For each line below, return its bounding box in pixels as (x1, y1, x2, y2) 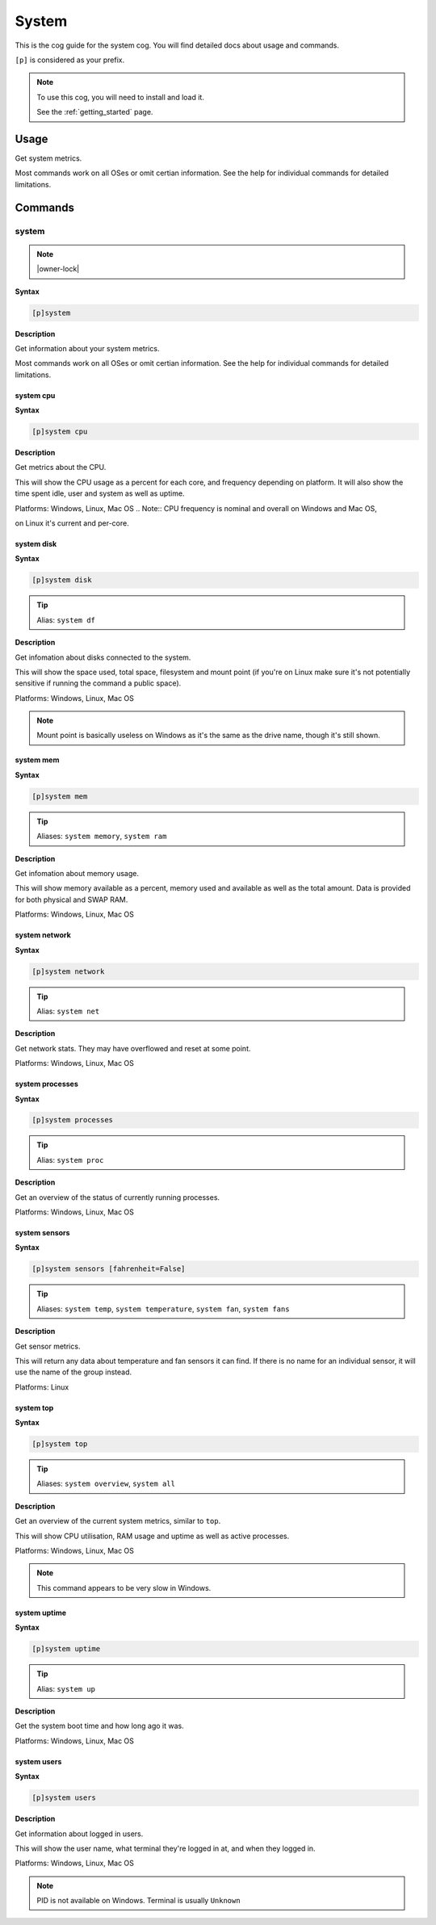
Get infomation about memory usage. (15, 869, 139, 879)
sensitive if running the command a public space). (15, 678, 182, 688)
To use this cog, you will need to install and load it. (36, 92, 205, 102)
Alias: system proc (36, 1155, 104, 1164)
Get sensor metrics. (15, 1341, 81, 1351)
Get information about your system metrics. (15, 343, 160, 353)
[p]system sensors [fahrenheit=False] (31, 1264, 186, 1273)
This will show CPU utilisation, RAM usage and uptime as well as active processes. (15, 1531, 290, 1541)
